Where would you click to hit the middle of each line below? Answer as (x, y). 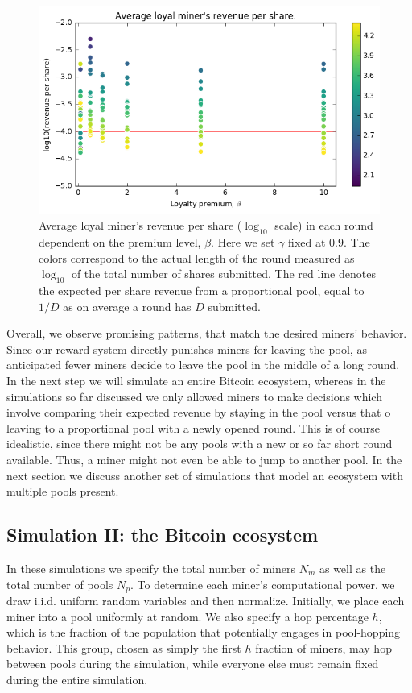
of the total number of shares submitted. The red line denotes (223, 274)
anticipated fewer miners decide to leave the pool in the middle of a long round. (203, 365)
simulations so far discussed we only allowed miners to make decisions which (194, 396)
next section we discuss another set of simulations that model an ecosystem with (205, 475)
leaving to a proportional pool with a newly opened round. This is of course (193, 427)
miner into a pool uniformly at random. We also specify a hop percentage (187, 616)
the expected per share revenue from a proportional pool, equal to (202, 290)
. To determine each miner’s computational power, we (263, 584)
